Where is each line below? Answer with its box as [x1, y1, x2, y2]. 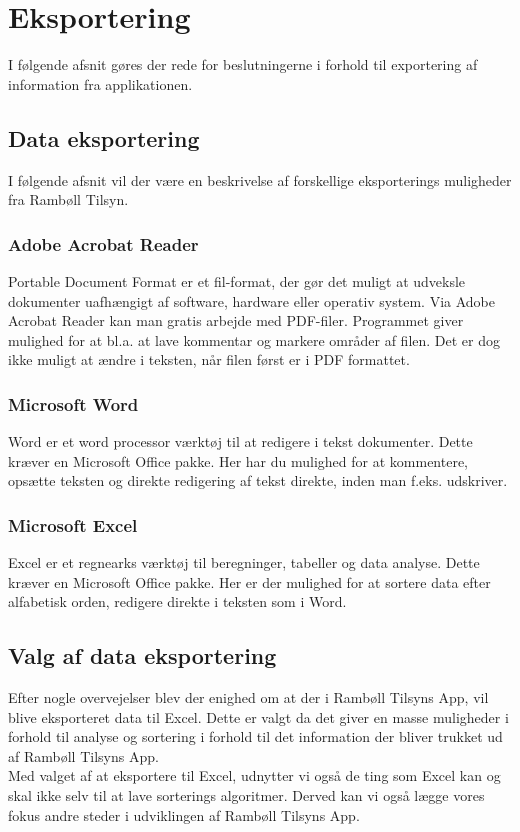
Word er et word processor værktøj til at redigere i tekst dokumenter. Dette [8, 431, 473, 452]
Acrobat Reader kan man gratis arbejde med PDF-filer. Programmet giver [8, 310, 464, 331]
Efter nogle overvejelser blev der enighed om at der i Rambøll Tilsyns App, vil [8, 687, 489, 708]
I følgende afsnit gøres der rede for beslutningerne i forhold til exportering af [8, 54, 478, 75]
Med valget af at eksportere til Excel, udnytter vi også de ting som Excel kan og [8, 765, 501, 786]
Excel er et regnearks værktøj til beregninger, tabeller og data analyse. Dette [8, 552, 480, 573]
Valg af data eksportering [8, 640, 277, 671]
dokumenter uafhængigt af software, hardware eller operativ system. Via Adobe [8, 290, 495, 311]
